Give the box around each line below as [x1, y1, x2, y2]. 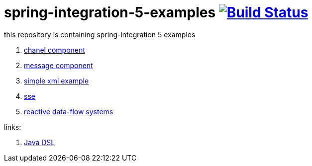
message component [24, 61, 93, 70]
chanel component [24, 45, 85, 54]
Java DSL [24, 138, 55, 147]
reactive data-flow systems [24, 107, 113, 116]
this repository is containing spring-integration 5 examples [4, 30, 196, 39]
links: [4, 122, 21, 131]
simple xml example [24, 76, 89, 85]
